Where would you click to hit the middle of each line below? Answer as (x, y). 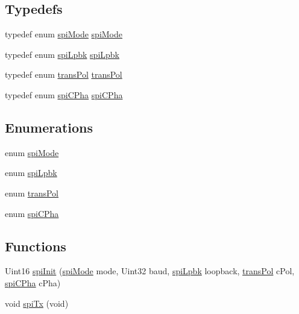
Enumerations (49, 127)
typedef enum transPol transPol (64, 74)
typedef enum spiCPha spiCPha (64, 94)
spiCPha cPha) (33, 282)
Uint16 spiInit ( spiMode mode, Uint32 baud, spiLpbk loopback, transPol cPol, (150, 271)
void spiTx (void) (37, 303)
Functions (36, 246)
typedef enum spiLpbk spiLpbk (62, 54)
